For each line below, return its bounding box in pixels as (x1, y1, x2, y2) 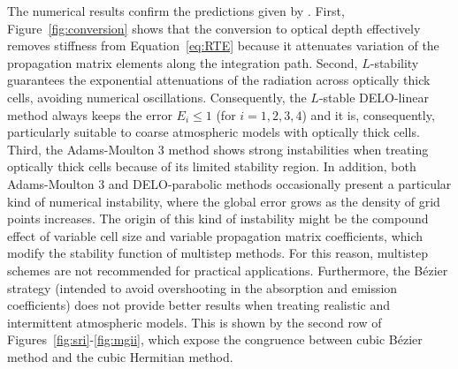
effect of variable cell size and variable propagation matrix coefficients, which (7, 226, 424, 245)
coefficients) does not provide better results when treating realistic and (7, 296, 391, 314)
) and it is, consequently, (302, 105, 435, 124)
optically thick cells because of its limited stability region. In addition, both (7, 157, 416, 176)
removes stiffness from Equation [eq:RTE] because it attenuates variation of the (7, 36, 439, 55)
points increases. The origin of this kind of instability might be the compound (7, 209, 429, 228)
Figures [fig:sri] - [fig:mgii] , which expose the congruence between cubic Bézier (7, 330, 423, 349)
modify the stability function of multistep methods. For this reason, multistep (7, 244, 428, 262)
